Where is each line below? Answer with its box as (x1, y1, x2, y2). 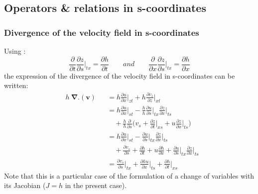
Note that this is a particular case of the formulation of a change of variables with (4, 170, 255, 181)
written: (4, 80, 28, 91)
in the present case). (65, 180, 127, 191)
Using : (4, 46, 26, 56)
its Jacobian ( (4, 180, 46, 191)
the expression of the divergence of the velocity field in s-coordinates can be (4, 70, 235, 81)
